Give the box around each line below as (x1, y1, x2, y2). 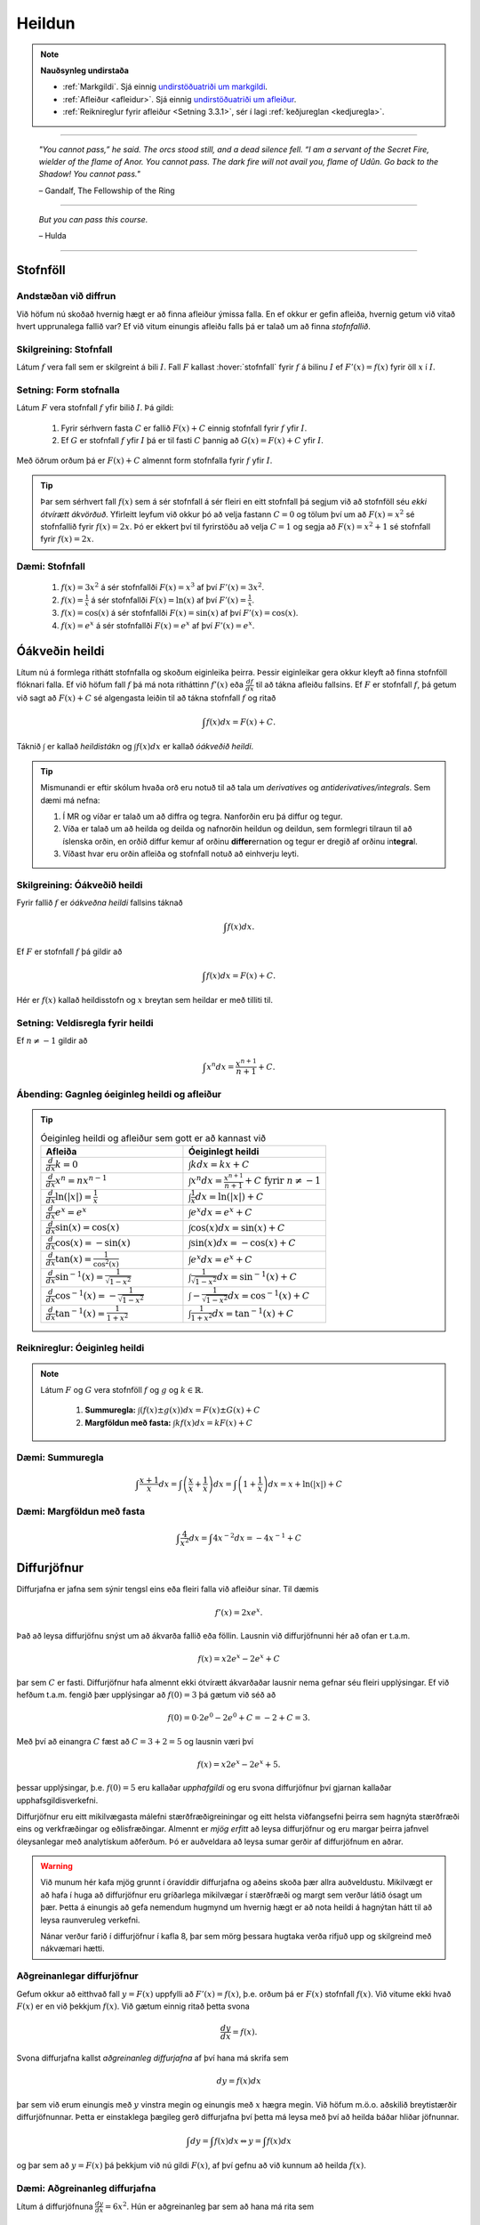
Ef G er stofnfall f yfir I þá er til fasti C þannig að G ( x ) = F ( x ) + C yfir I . (60, 435, 324, 446)
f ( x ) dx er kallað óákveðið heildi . (136, 741, 254, 752)
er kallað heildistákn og (47, 741, 132, 752)
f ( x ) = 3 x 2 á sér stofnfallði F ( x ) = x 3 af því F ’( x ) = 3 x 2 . (60, 581, 265, 593)
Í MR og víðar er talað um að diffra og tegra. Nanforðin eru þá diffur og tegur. (62, 811, 343, 821)
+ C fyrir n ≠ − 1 (244, 1175, 322, 1186)
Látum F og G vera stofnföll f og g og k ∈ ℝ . (40, 1384, 204, 1395)
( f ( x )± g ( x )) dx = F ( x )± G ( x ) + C (140, 1405, 260, 1415)
